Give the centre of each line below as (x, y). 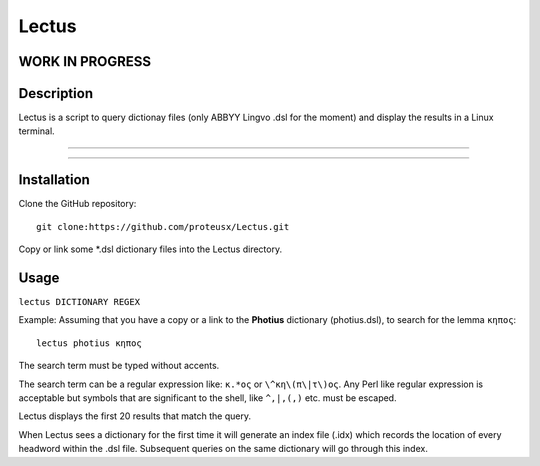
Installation (54, 180)
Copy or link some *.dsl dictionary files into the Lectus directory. (150, 249)
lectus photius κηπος (89, 343)
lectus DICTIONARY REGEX (79, 302)
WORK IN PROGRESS (85, 61)
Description (56, 93)
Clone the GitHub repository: (77, 204)
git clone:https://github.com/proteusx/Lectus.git (163, 226)
